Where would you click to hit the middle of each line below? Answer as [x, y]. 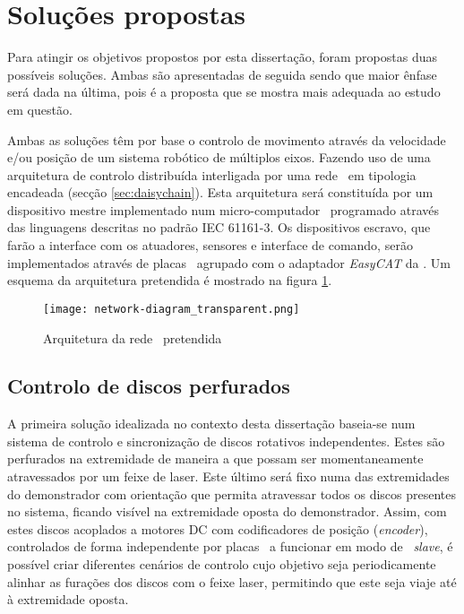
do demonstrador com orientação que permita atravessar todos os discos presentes [232, 493]
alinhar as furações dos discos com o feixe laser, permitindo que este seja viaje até [232, 581]
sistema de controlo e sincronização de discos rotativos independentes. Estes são [226, 441]
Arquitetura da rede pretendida [133, 337]
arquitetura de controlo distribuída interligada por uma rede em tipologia [212, 174]
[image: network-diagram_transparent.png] [172, 309]
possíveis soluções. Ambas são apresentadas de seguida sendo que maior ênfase [222, 74]
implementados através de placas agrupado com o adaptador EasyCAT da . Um [229, 262]
